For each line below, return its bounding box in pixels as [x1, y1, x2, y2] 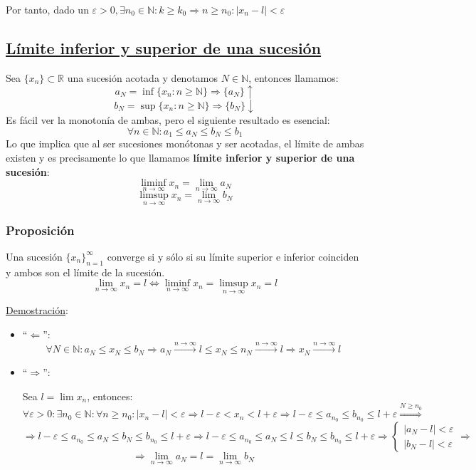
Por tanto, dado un [6, 2, 89, 16]
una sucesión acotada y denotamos [67, 70, 218, 85]
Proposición [6, 221, 75, 239]
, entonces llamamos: [248, 70, 339, 85]
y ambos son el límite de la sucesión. [6, 264, 165, 279]
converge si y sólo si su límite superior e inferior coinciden [107, 249, 359, 263]
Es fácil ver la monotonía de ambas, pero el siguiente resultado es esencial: [6, 113, 330, 127]
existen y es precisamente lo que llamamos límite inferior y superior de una [6, 150, 355, 165]
